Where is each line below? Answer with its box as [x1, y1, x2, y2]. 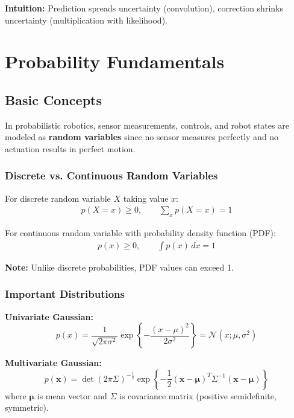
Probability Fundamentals [5, 49, 225, 74]
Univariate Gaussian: [5, 310, 93, 323]
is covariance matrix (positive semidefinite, [119, 389, 277, 402]
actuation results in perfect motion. [5, 142, 136, 155]
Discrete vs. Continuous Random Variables [5, 168, 218, 183]
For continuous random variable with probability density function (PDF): [5, 227, 276, 239]
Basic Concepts [5, 90, 102, 109]
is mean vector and [37, 389, 107, 402]
